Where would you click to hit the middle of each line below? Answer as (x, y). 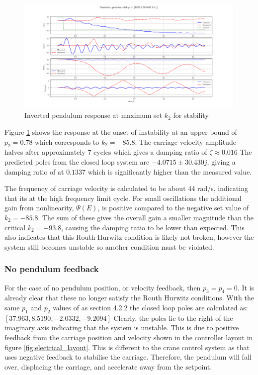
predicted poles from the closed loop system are (77, 162)
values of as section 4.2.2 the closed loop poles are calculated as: (150, 307)
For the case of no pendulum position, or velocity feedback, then (103, 287)
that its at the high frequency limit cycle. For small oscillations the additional (123, 198)
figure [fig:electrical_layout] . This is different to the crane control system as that (127, 347)
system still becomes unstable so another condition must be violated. (109, 246)
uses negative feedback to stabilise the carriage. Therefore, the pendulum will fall (128, 357)
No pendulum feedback (52, 269)
